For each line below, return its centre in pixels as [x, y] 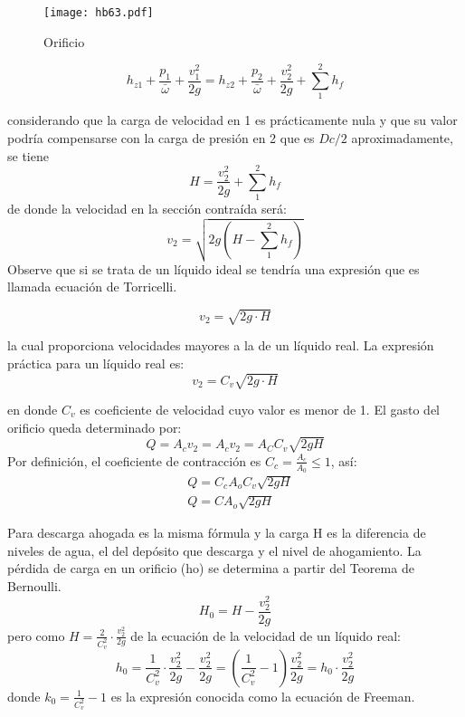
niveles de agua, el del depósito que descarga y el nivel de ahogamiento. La [214, 550]
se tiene [28, 155]
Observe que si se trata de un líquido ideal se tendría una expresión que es [214, 268]
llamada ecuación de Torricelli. [92, 287]
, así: [344, 460]
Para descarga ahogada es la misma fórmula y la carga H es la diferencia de [217, 533]
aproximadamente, [402, 137]
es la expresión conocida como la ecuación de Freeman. [263, 696]
